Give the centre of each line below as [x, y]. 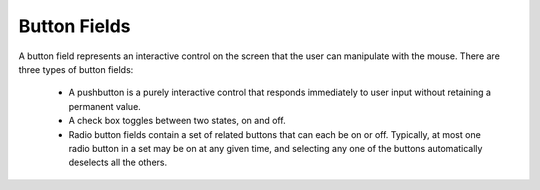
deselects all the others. [118, 162]
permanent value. [105, 106]
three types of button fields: [76, 69]
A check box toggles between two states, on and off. [177, 121]
